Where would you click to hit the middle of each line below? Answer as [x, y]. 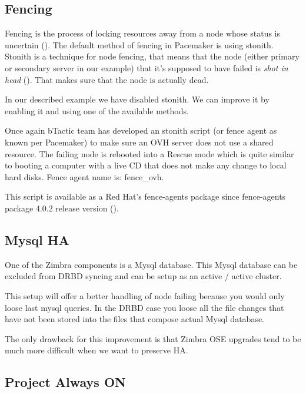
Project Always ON [65, 382]
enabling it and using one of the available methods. [97, 110]
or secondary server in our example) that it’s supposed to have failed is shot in [147, 67]
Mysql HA [37, 239]
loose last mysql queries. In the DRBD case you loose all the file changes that [144, 307]
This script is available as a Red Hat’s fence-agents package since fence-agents [145, 196]
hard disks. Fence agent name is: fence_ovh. [84, 176]
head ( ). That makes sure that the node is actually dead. [107, 79]
